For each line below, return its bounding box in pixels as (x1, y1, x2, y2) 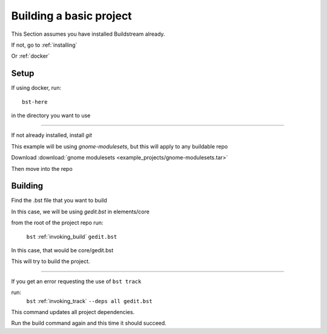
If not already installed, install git (11, 132, 92, 139)
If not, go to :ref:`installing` (11, 41, 78, 48)
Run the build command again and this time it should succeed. (11, 319, 167, 327)
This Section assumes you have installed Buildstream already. (11, 30, 165, 38)
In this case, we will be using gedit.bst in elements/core (11, 208, 150, 215)
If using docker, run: (11, 84, 62, 92)
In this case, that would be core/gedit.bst (11, 247, 114, 254)
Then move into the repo (11, 165, 73, 172)
